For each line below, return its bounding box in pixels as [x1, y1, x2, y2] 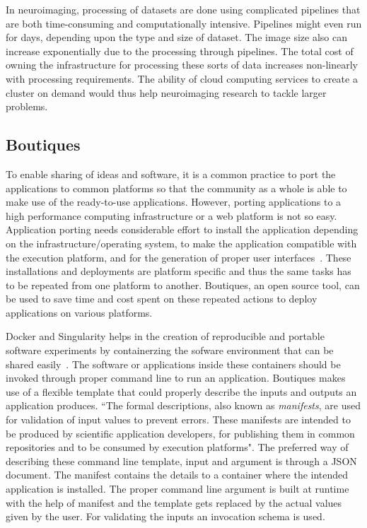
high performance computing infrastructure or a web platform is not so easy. [6, 208, 337, 223]
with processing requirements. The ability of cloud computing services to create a [6, 71, 358, 86]
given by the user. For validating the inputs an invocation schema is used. [6, 509, 325, 524]
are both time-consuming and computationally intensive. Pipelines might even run [6, 16, 362, 30]
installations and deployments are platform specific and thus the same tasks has [6, 264, 351, 278]
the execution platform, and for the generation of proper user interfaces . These [6, 250, 351, 264]
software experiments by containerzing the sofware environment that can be [6, 343, 334, 358]
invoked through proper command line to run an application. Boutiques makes [6, 370, 346, 385]
